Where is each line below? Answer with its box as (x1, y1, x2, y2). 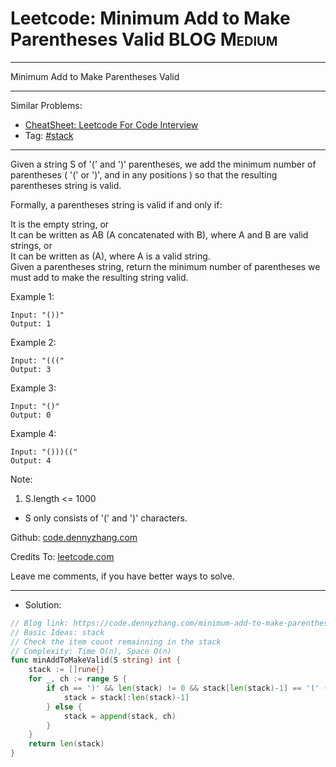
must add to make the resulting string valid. (10, 271, 189, 283)
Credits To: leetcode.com (10, 550, 115, 562)
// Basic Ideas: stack (10, 627, 105, 637)
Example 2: (10, 336, 57, 348)
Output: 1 (10, 318, 52, 329)
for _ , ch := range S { (28, 674, 128, 684)
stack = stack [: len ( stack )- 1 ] (63, 692, 190, 702)
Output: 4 (10, 455, 52, 466)
